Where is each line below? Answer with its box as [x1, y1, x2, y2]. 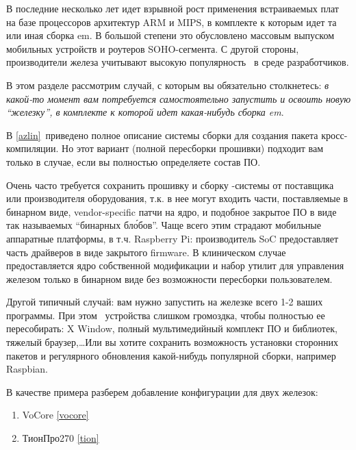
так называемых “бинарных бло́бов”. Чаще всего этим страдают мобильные [6, 218, 321, 232]
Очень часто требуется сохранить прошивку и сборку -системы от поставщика [6, 177, 334, 192]
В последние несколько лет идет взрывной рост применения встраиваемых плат [6, 1, 339, 15]
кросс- [321, 127, 348, 142]
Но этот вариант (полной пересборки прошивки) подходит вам [62, 141, 324, 155]
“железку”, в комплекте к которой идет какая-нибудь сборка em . [6, 105, 284, 119]
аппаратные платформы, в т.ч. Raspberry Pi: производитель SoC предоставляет [6, 231, 339, 245]
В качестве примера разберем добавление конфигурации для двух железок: [6, 384, 318, 399]
